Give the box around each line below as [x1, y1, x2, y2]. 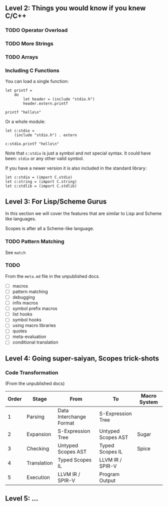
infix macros [12, 300, 38, 306]
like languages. [5, 216, 36, 222]
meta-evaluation [12, 333, 46, 339]
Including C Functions [5, 67, 59, 74]
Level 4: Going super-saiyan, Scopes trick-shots [5, 354, 159, 362]
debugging [12, 294, 35, 300]
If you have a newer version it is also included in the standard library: [5, 165, 147, 171]
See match [5, 249, 26, 255]
